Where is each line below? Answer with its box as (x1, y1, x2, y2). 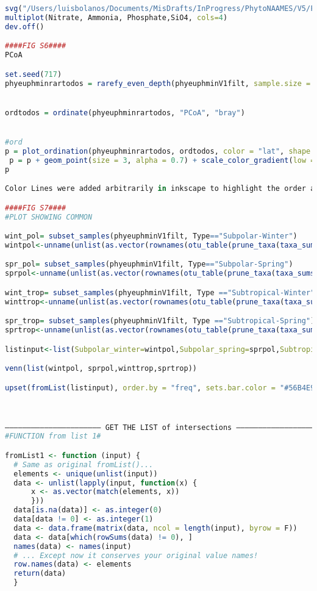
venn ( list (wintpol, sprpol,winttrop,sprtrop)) (5, 364, 198, 373)
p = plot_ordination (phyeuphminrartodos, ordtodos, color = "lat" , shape (5, 146, 311, 156)
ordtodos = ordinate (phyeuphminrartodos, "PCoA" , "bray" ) (5, 108, 245, 117)
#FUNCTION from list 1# (5, 432, 101, 441)
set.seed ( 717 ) (5, 70, 62, 79)
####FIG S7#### (5, 203, 66, 212)
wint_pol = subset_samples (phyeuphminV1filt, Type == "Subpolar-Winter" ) (5, 232, 297, 241)
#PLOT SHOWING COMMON (5, 212, 93, 221)
